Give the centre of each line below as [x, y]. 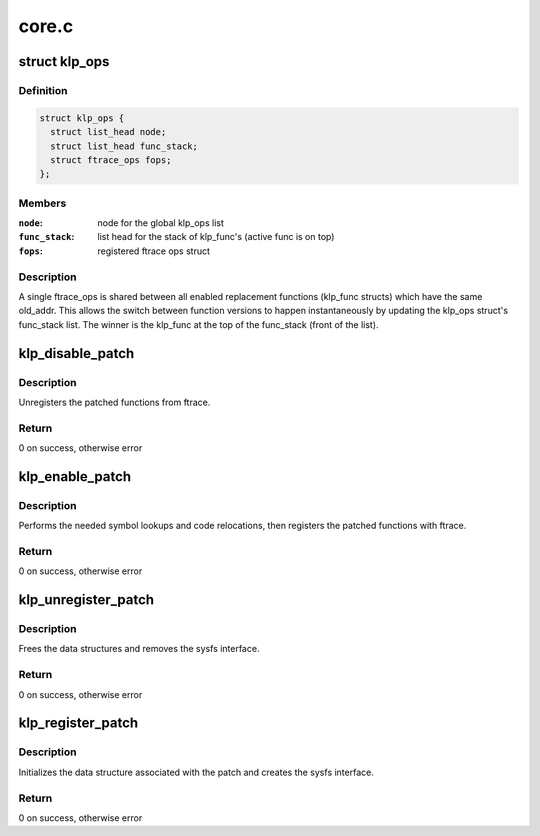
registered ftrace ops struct [153, 251]
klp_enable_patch [75, 476]
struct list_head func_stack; [124, 146]
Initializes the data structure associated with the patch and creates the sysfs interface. [196, 772]
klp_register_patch [78, 723]
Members [42, 203]
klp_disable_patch [76, 353]
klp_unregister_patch [86, 600]
